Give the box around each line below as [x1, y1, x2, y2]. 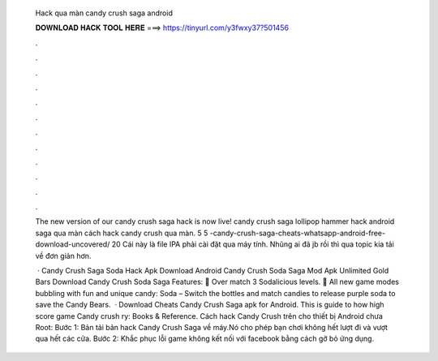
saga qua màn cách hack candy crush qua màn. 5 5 [35, 228, 208, 238]
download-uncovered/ [35, 239, 110, 249]
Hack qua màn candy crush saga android [35, 8, 174, 18]
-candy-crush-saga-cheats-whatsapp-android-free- [209, 228, 385, 238]
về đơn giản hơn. [35, 251, 92, 260]
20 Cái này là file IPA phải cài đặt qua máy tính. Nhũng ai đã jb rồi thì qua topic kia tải [111, 239, 395, 249]
